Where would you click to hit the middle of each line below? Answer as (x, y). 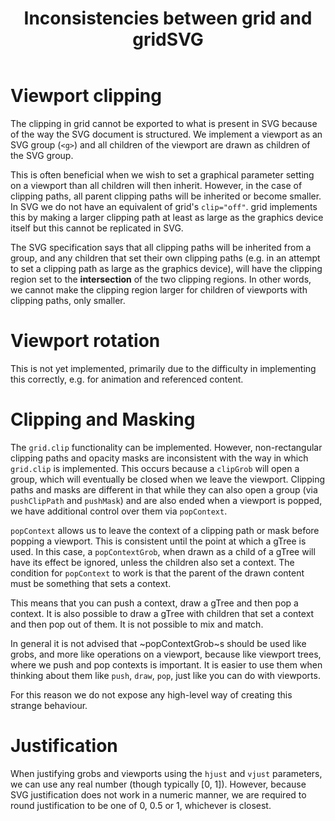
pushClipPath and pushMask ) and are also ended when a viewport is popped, (166, 500)
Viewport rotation (85, 341)
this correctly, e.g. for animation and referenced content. (127, 379)
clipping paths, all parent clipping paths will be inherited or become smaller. (166, 196)
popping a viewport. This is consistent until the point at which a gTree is (158, 541)
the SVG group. (42, 155)
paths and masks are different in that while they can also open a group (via (164, 489)
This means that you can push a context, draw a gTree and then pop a (154, 603)
